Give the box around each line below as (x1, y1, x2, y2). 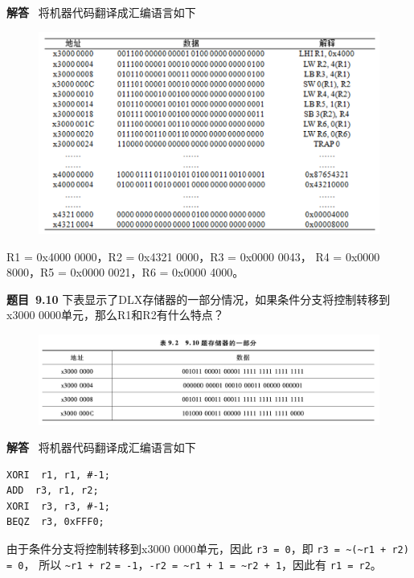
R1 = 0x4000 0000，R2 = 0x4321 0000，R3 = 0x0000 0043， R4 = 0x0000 (6, 248, 380, 264)
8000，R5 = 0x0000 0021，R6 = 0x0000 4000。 (6, 264, 244, 281)
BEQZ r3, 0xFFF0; (6, 516, 105, 528)
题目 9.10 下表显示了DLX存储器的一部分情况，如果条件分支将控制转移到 (6, 290, 391, 307)
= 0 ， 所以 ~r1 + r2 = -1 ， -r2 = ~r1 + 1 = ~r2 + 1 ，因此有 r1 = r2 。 (6, 555, 382, 572)
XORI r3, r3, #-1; (6, 500, 110, 512)
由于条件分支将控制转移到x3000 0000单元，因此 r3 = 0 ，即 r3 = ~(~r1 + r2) (6, 540, 409, 557)
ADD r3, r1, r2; (6, 485, 99, 497)
